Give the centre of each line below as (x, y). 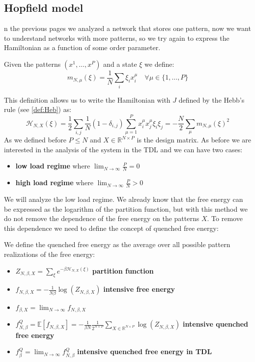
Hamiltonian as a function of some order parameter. (82, 47)
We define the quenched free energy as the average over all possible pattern (117, 244)
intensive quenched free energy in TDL (144, 351)
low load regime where (53, 166)
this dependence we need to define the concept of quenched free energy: (111, 228)
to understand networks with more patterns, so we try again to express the (117, 38)
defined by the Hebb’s (212, 99)
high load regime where (55, 182)
